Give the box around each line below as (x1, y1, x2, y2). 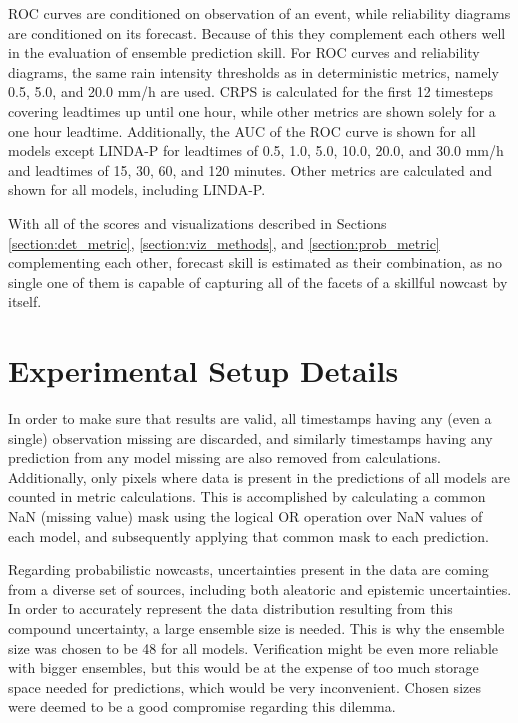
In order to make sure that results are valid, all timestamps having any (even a (8, 408, 492, 429)
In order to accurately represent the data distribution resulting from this (8, 598, 453, 619)
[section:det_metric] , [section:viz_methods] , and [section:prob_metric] (8, 232, 440, 253)
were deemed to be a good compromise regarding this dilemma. (8, 696, 396, 717)
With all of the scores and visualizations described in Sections (8, 212, 387, 233)
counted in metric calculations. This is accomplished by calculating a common (8, 486, 486, 507)
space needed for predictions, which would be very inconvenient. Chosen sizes (8, 676, 481, 697)
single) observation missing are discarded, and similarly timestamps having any (8, 427, 493, 448)
